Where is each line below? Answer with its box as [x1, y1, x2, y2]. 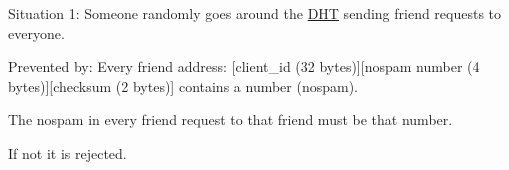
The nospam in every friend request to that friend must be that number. [8, 109, 453, 130]
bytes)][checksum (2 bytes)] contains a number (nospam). [8, 75, 359, 96]
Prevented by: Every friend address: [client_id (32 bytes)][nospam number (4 [8, 56, 480, 77]
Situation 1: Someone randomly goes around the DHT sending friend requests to [8, 3, 502, 23]
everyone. [8, 22, 65, 43]
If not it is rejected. [8, 142, 127, 163]
